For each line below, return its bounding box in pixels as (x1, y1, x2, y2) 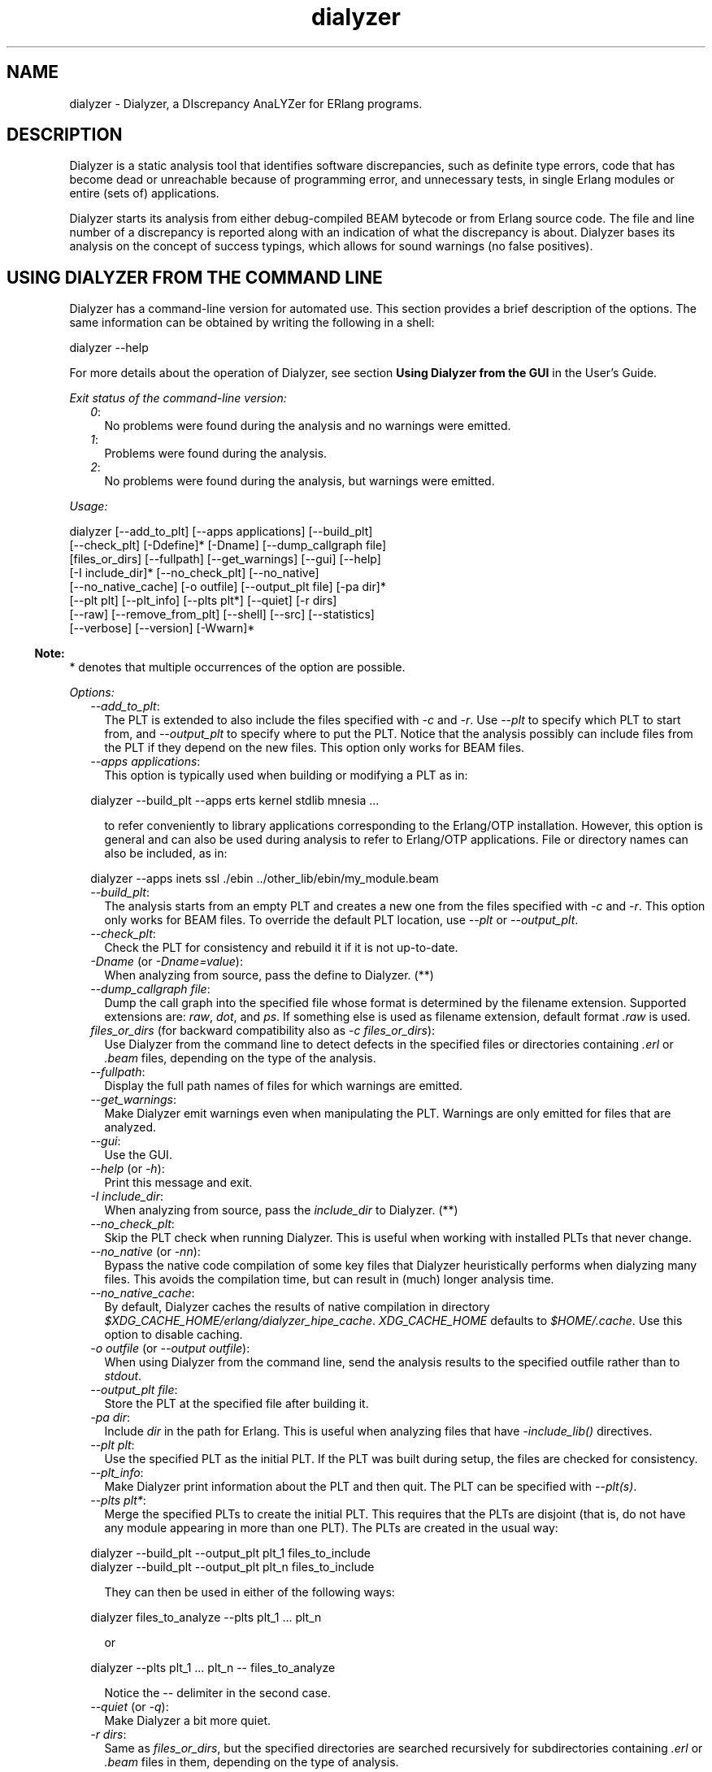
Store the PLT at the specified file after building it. (104, 1396, 369, 1411)
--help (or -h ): (90, 1162, 165, 1176)
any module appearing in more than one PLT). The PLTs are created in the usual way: (104, 1521, 558, 1535)
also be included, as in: (104, 846, 228, 861)
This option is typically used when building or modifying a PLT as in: (104, 768, 468, 783)
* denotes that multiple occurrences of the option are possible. (69, 660, 406, 675)
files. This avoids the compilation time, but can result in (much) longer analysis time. (104, 1272, 554, 1287)
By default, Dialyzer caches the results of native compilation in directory (104, 1300, 490, 1314)
